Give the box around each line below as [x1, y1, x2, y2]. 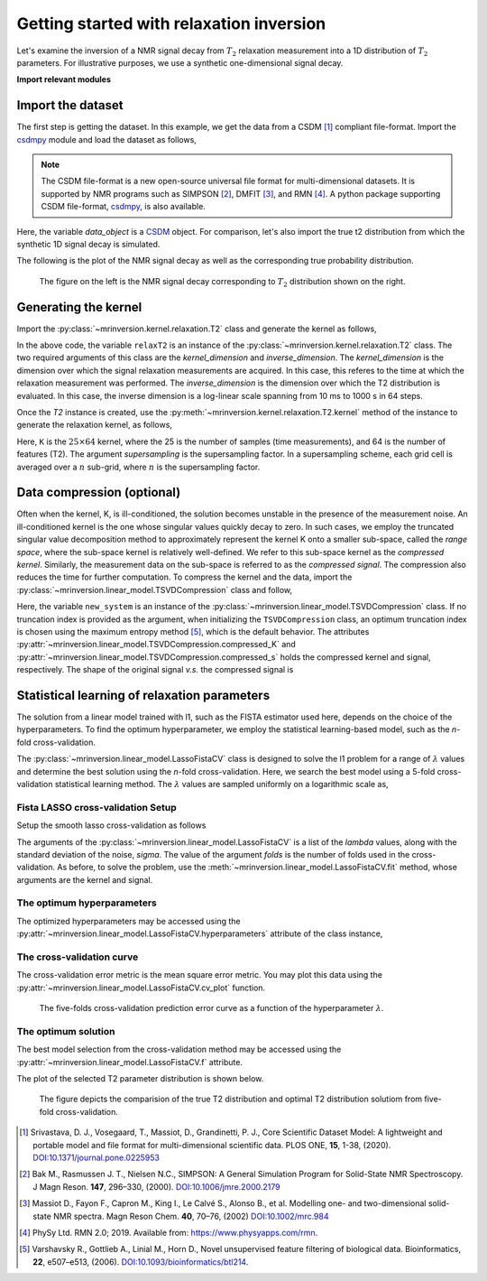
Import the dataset [16, 97, 124, 113]
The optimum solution [16, 1025, 115, 1037]
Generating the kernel [16, 299, 142, 315]
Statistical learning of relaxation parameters [16, 687, 271, 703]
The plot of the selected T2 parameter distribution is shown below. [16, 1073, 264, 1084]
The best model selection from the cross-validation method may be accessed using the [16, 1044, 342, 1055]
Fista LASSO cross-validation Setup [16, 801, 177, 813]
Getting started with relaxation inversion [16, 14, 326, 33]
